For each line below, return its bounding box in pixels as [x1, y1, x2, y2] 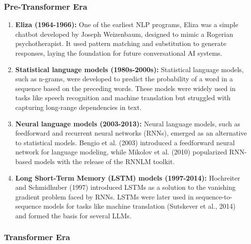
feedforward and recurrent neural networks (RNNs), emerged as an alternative [15, 128, 247, 138]
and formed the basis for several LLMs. [15, 210, 132, 220]
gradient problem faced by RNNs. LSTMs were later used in [15, 191, 194, 201]
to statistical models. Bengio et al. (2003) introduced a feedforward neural [15, 137, 235, 147]
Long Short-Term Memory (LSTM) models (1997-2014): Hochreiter [15, 172, 240, 183]
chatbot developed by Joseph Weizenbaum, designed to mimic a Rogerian [15, 29, 233, 39]
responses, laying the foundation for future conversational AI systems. [15, 48, 222, 58]
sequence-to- [196, 191, 233, 201]
